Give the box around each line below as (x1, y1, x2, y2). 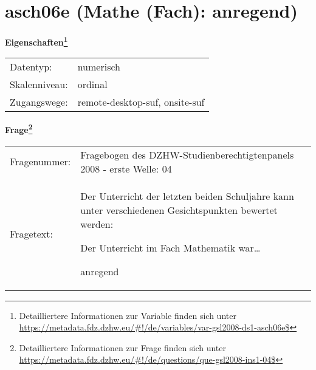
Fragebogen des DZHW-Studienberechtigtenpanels (80, 147, 294, 162)
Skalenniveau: (10, 77, 68, 92)
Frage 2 (5, 122, 33, 136)
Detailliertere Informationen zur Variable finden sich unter (19, 309, 236, 321)
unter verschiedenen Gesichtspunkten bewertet (80, 202, 278, 217)
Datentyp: (10, 60, 52, 74)
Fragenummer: (10, 154, 71, 169)
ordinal (77, 77, 108, 92)
